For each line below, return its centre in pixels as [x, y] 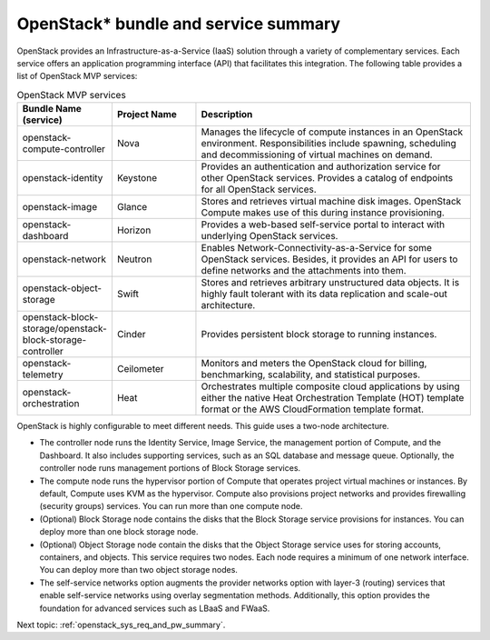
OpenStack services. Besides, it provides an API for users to [329, 259]
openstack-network [64, 259]
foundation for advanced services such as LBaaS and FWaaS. [155, 608]
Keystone [137, 178]
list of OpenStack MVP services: [77, 76]
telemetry [43, 375]
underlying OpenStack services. [269, 236]
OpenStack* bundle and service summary [178, 24]
